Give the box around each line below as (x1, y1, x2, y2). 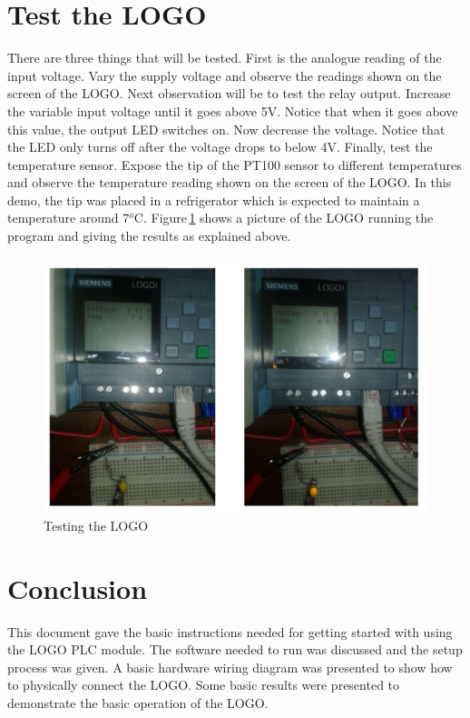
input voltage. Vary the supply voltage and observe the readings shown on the (7, 65, 442, 85)
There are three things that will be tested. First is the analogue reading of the (7, 48, 442, 67)
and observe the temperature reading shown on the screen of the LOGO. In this (7, 173, 452, 192)
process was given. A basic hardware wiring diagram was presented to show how (7, 657, 453, 676)
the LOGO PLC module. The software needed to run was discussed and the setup (7, 640, 463, 659)
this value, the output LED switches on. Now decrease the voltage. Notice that (7, 119, 446, 138)
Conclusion (7, 569, 148, 606)
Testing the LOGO (44, 515, 149, 534)
